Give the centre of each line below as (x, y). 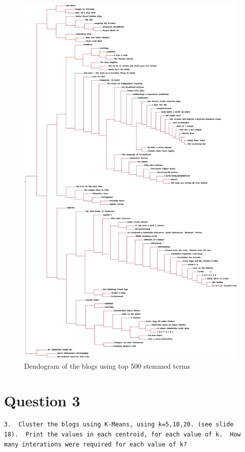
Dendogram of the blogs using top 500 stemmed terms (107, 365)
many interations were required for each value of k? (96, 444)
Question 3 (42, 400)
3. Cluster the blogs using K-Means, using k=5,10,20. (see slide (119, 425)
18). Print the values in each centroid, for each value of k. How (123, 435)
